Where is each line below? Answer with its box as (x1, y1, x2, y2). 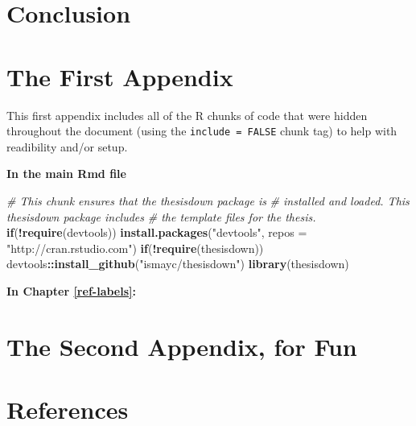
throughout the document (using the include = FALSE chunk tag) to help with (6, 122, 397, 139)
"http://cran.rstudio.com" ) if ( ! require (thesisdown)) (6, 239, 264, 256)
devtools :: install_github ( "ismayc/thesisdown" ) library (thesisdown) (6, 255, 349, 272)
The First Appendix (6, 60, 233, 93)
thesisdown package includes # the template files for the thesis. (6, 208, 316, 225)
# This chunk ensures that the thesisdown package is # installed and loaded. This (6, 192, 410, 209)
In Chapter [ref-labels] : (6, 282, 136, 299)
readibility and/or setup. (6, 138, 128, 155)
